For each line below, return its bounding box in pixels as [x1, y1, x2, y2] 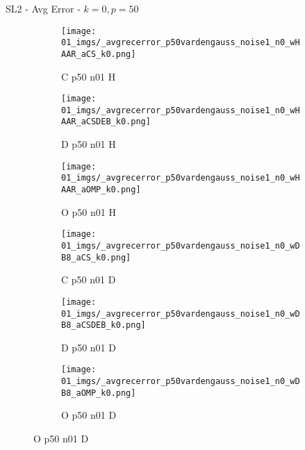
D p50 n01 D [61, 340, 116, 354]
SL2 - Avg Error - [6, 1, 81, 15]
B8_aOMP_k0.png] [61, 387, 136, 398]
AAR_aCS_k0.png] [61, 49, 136, 59]
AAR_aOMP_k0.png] [61, 185, 141, 195]
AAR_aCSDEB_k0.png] [61, 117, 151, 127]
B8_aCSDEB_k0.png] [61, 320, 146, 331]
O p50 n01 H [61, 204, 116, 219]
